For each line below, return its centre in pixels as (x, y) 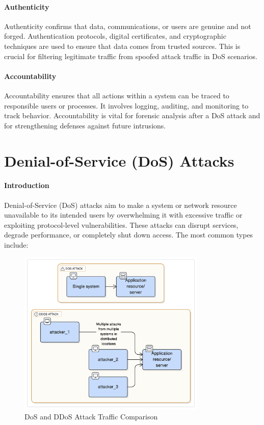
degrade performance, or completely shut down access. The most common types (129, 235)
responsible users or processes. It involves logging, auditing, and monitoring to (126, 105)
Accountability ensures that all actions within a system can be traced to (117, 95)
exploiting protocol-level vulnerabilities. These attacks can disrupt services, (121, 224)
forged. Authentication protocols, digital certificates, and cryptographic (115, 36)
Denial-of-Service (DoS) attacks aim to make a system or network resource (121, 205)
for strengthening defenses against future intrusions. (85, 125)
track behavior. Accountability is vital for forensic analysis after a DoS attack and (132, 115)
